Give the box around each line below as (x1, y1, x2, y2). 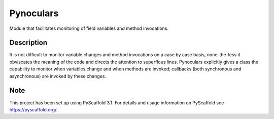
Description (9, 38, 48, 47)
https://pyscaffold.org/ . (9, 106, 58, 112)
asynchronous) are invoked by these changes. (9, 73, 107, 79)
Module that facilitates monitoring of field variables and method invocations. (9, 25, 169, 31)
